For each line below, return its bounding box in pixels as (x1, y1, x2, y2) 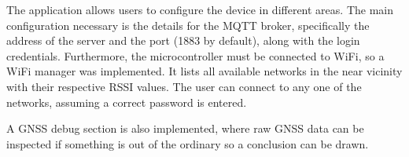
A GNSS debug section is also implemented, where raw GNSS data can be (6, 120, 364, 137)
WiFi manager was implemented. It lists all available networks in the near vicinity (6, 63, 403, 79)
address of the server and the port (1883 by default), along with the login (6, 32, 360, 49)
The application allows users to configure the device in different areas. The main (6, 2, 393, 17)
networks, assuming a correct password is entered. (6, 93, 247, 110)
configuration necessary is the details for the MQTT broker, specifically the (6, 16, 370, 33)
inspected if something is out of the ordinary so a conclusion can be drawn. (6, 135, 369, 152)
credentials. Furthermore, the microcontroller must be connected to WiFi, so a (6, 47, 385, 64)
